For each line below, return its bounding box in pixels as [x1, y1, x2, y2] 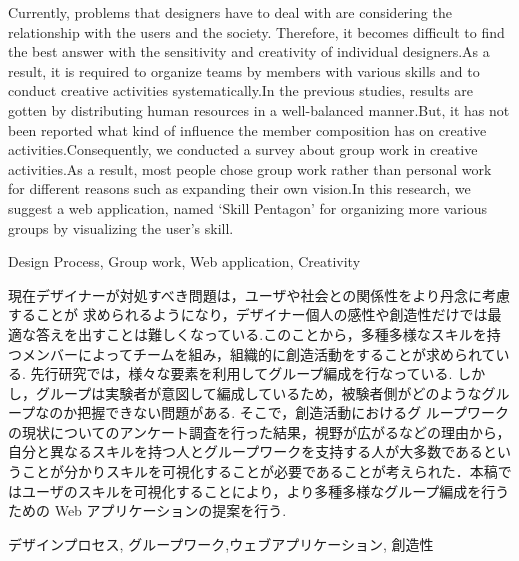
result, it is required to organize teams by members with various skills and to [8, 60, 480, 81]
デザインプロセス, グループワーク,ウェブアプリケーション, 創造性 [8, 533, 434, 554]
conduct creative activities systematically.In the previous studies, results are [8, 80, 474, 101]
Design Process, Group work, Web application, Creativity [8, 251, 361, 272]
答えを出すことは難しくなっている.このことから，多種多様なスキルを [35, 323, 487, 344]
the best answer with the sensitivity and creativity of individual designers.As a [8, 41, 490, 62]
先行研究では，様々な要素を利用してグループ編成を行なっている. [30, 363, 453, 384]
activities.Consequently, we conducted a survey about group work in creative [8, 139, 478, 160]
